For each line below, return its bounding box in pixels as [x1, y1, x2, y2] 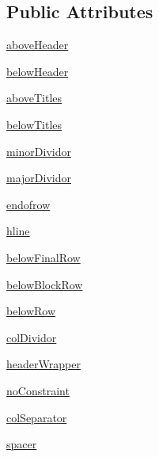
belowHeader [6, 63, 69, 79]
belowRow [6, 303, 56, 319]
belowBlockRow [6, 276, 83, 292]
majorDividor [6, 169, 71, 186]
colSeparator [6, 409, 67, 425]
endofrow [6, 196, 51, 212]
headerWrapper [6, 356, 81, 372]
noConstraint [6, 382, 70, 398]
